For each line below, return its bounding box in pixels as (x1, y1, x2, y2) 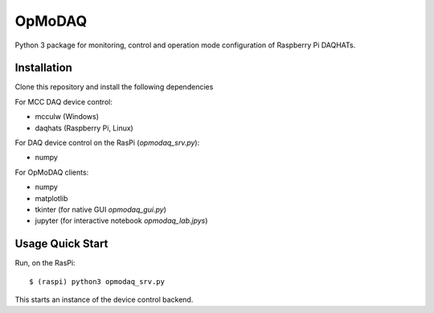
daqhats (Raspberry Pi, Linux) (35, 123, 134, 133)
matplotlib (35, 193, 68, 203)
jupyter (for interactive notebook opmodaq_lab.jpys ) (35, 216, 208, 225)
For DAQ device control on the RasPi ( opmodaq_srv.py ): (14, 138, 200, 148)
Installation (14, 61, 72, 75)
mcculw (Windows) (35, 112, 100, 121)
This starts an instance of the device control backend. (14, 294, 194, 305)
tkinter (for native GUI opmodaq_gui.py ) (35, 204, 166, 214)
